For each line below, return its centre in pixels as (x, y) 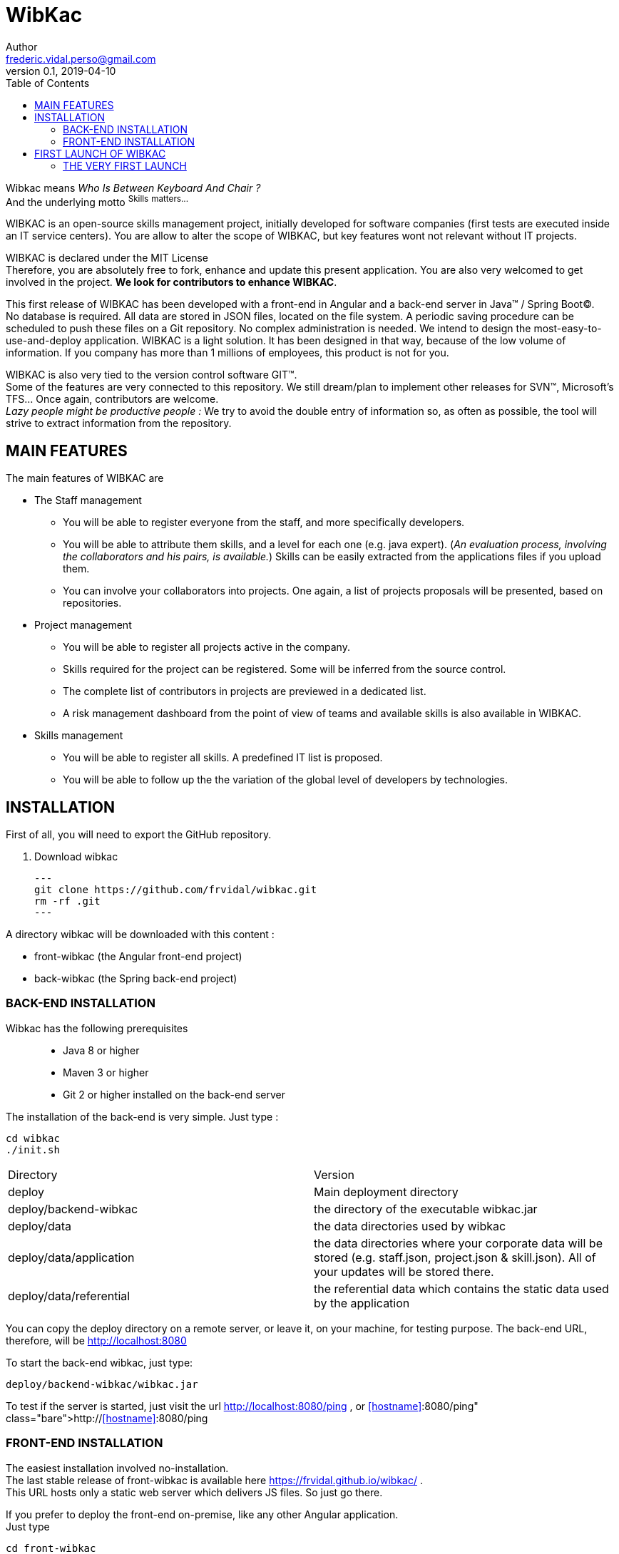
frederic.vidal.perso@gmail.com (81, 58)
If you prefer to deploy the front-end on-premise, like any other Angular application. (202, 1514)
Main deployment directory (386, 1192)
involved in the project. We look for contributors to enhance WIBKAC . (172, 282)
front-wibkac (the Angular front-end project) (138, 957)
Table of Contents (48, 83)
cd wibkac (33, 1138)
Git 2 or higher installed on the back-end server (174, 1094)
